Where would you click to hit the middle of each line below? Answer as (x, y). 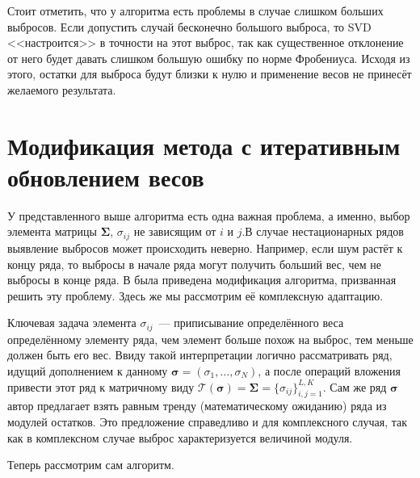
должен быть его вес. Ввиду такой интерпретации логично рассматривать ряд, (200, 355)
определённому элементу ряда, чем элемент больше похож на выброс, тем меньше (210, 339)
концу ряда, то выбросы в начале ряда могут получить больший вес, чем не (194, 264)
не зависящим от (175, 231)
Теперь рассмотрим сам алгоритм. (91, 465)
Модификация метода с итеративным (204, 145)
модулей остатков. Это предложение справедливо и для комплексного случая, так (208, 421)
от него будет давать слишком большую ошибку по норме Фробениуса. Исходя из (209, 58)
